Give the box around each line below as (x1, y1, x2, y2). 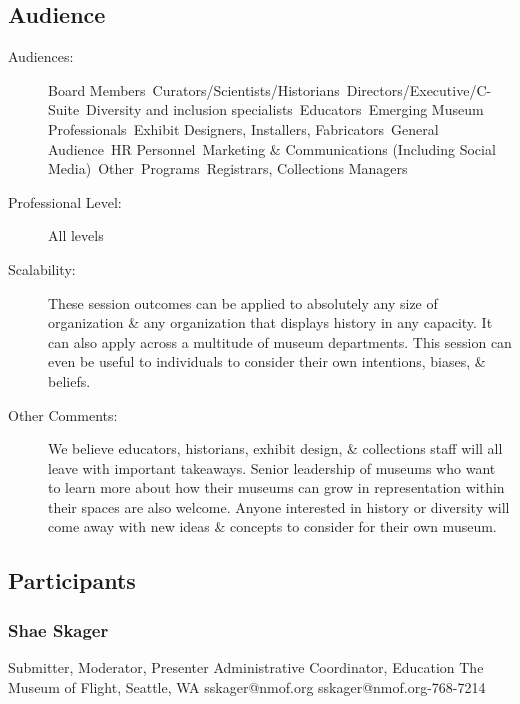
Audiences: (8, 46, 74, 67)
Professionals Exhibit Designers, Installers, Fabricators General (48, 118, 439, 139)
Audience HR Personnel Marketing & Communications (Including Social (48, 138, 496, 159)
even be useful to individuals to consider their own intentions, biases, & (48, 351, 486, 372)
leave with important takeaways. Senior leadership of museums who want (48, 457, 496, 478)
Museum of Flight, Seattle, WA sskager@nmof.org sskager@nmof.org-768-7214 (8, 676, 486, 697)
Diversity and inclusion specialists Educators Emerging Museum (86, 99, 484, 120)
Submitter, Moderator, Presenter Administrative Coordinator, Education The (8, 657, 484, 678)
